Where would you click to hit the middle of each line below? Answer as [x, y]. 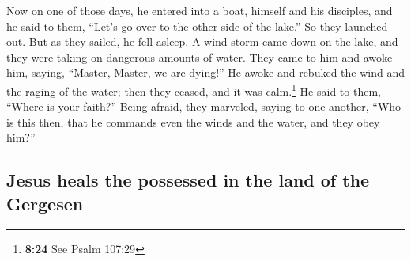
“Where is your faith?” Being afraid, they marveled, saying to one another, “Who [204, 106]
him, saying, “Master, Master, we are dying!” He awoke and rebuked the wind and [205, 72]
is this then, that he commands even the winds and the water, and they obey [193, 121]
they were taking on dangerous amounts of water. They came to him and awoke [200, 57]
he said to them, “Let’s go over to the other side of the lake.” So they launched [197, 26]
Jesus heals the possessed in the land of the [188, 180]
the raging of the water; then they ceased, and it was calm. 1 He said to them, [194, 89]
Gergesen [45, 203]
